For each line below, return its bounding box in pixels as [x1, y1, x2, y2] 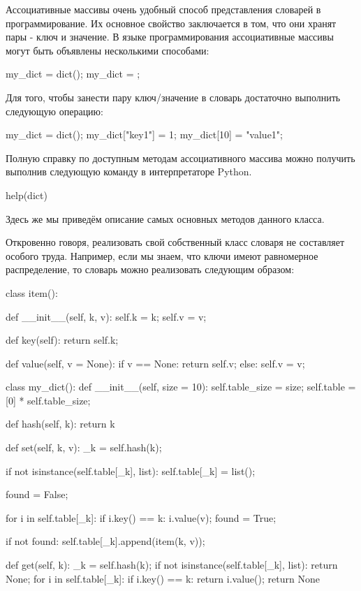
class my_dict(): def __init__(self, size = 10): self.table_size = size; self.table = [6, 379, 356, 394]
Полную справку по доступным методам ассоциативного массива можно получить [6, 150, 355, 165]
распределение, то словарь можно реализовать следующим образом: [6, 262, 295, 277]
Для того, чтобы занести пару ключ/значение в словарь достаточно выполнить [6, 89, 341, 104]
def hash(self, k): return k [6, 416, 115, 431]
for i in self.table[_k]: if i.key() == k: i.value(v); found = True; [6, 510, 277, 525]
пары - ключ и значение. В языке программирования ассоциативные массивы [6, 29, 334, 44]
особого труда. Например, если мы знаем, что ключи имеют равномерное [6, 248, 318, 263]
